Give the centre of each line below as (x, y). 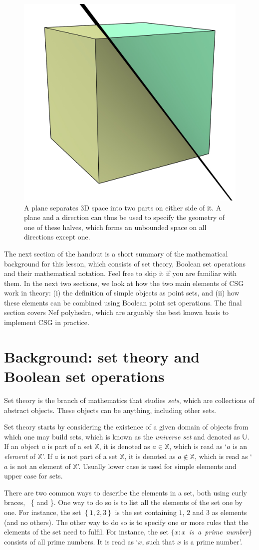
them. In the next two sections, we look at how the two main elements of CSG (124, 283)
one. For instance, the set (43, 512)
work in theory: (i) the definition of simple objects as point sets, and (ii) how (122, 293)
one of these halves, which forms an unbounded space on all (115, 227)
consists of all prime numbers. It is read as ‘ (71, 541)
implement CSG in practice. (47, 322)
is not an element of (40, 466)
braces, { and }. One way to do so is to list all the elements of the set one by (123, 502)
